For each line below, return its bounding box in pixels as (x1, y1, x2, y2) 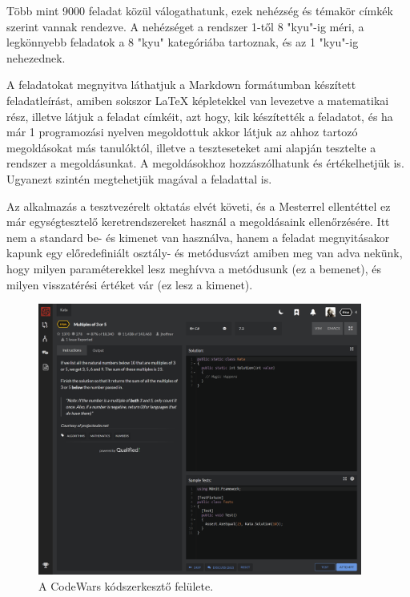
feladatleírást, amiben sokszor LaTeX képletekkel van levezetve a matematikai (6, 91, 389, 108)
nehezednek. (6, 49, 66, 66)
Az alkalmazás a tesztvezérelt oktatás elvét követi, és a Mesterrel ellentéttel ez (6, 197, 391, 214)
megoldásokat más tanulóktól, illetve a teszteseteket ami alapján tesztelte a (6, 139, 376, 155)
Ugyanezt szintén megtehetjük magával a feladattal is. (6, 170, 272, 187)
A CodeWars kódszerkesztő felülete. (38, 577, 214, 594)
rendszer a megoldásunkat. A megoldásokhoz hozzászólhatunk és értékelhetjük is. (6, 155, 404, 171)
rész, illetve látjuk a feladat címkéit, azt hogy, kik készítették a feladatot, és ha (6, 107, 393, 124)
